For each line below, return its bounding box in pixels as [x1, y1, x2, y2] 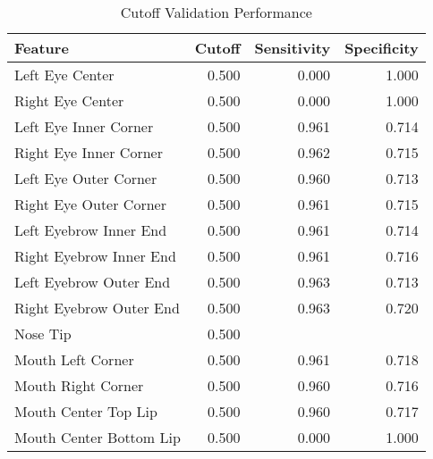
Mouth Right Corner [14, 375, 144, 396]
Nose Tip [14, 323, 72, 344]
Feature [14, 38, 69, 58]
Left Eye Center [14, 64, 115, 85]
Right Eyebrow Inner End [14, 246, 176, 266]
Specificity [344, 38, 419, 58]
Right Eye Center [14, 90, 124, 111]
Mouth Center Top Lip [14, 401, 157, 421]
